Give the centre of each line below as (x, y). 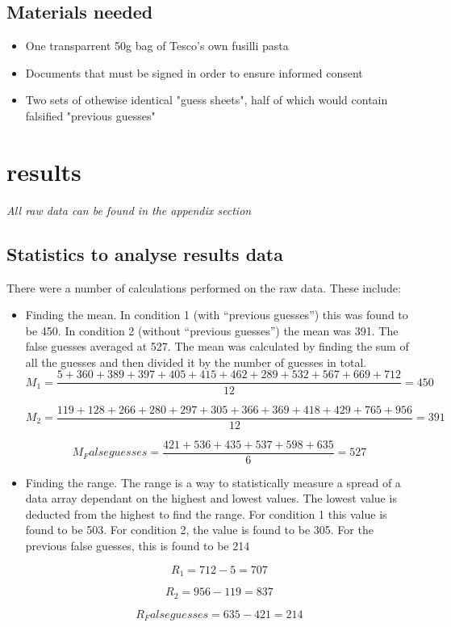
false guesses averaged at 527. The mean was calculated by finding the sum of (217, 346)
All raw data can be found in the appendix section (129, 210)
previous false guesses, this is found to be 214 (138, 546)
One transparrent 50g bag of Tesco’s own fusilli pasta (157, 46)
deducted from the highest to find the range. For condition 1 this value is (206, 513)
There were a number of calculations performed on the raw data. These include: (204, 287)
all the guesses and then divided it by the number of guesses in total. (196, 362)
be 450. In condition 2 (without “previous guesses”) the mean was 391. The (212, 330)
